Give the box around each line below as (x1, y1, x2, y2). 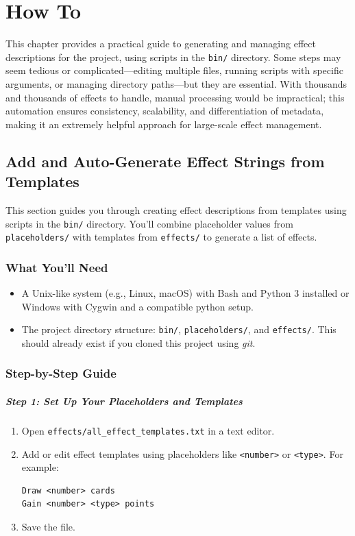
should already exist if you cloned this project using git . (21, 335, 256, 350)
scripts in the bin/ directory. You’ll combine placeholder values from (5, 216, 293, 230)
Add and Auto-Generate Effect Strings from (5, 150, 325, 171)
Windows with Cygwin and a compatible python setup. (21, 299, 254, 313)
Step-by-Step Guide (5, 365, 117, 382)
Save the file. (21, 520, 75, 533)
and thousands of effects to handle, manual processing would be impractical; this (5, 90, 345, 104)
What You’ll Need (5, 258, 108, 276)
